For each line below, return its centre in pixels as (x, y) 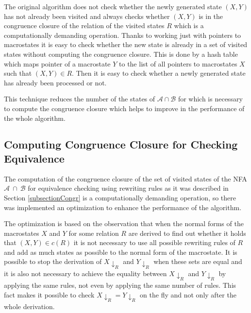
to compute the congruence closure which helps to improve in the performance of (124, 108)
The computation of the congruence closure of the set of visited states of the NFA (125, 178)
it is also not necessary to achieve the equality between (85, 273)
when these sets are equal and (198, 261)
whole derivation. (29, 306)
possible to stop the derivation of (53, 261)
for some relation (94, 233)
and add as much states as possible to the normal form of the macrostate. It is (121, 252)
